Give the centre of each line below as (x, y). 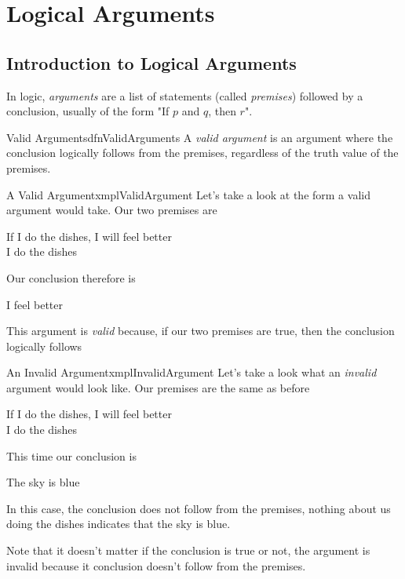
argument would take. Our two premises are (112, 210)
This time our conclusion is (71, 455)
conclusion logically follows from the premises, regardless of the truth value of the (202, 153)
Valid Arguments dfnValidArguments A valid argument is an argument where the (200, 137)
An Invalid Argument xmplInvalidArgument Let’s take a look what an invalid (192, 372)
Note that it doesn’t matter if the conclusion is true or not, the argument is (188, 550)
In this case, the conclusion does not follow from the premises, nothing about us (199, 508)
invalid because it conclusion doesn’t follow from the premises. (156, 565)
